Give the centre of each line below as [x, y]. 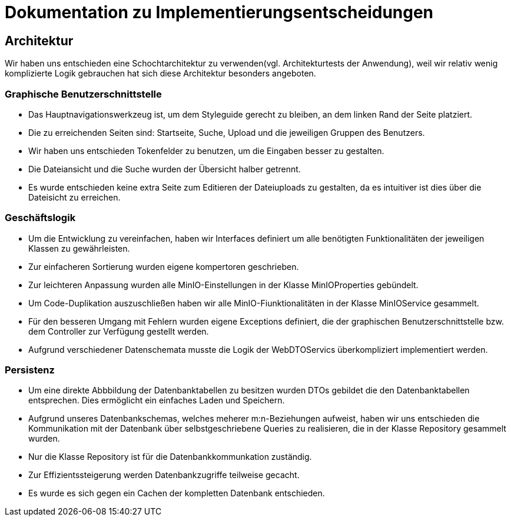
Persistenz [30, 370]
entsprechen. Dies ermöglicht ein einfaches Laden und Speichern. [157, 400]
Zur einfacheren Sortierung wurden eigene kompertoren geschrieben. [164, 266]
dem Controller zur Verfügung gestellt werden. [119, 331]
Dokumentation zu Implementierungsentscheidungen [219, 12]
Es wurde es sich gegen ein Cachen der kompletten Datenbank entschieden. [177, 493]
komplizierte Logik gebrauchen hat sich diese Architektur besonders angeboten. [160, 74]
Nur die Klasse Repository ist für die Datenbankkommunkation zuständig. [170, 457]
